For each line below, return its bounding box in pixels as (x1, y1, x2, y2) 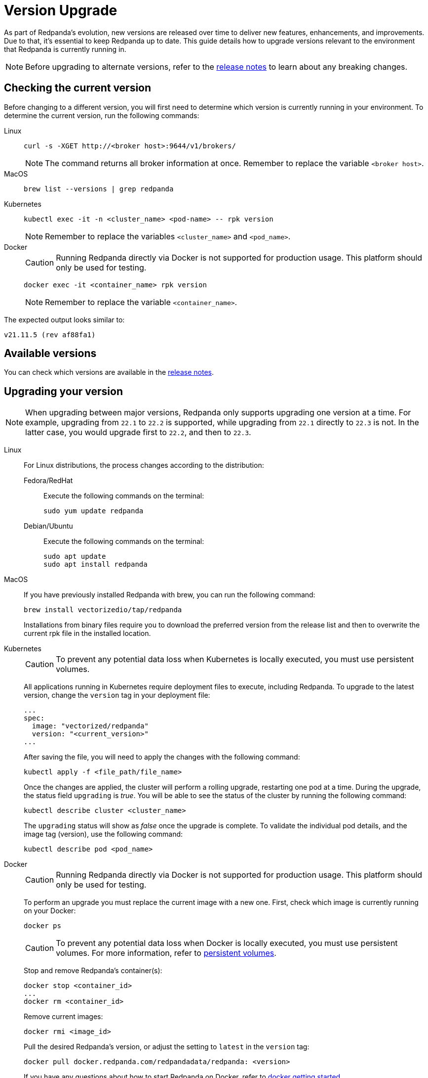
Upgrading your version (4, 385, 123, 398)
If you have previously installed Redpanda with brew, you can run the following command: (24, 590, 315, 599)
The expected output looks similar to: (4, 315, 125, 324)
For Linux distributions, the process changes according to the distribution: (24, 461, 264, 470)
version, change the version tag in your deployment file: (24, 691, 210, 700)
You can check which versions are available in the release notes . (4, 368, 214, 377)
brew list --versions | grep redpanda (24, 184, 174, 193)
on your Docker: (24, 906, 76, 915)
